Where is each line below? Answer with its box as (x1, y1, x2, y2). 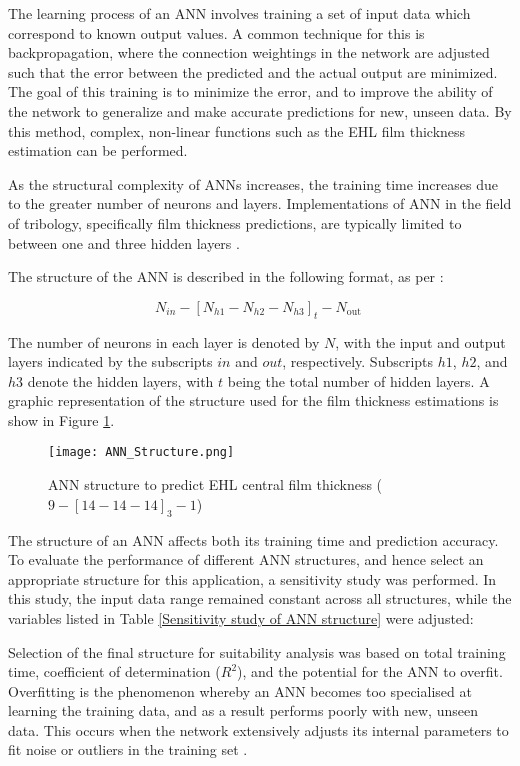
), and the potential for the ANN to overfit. (237, 661, 503, 682)
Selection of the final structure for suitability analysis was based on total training (8, 641, 506, 662)
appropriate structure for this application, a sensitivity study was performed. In (8, 568, 497, 589)
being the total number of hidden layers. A (227, 370, 490, 391)
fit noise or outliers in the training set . (8, 739, 248, 760)
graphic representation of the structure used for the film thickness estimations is (8, 390, 499, 411)
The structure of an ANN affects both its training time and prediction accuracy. (8, 529, 499, 550)
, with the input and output (335, 331, 506, 352)
